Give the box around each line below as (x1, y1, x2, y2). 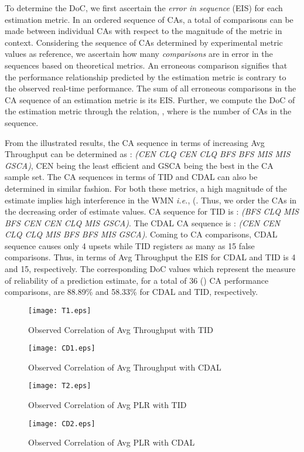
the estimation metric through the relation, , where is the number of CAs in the (5, 105, 292, 117)
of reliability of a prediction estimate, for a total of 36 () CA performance (5, 274, 269, 286)
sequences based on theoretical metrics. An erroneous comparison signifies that (5, 59, 288, 71)
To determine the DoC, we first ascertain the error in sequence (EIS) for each (5, 2, 283, 13)
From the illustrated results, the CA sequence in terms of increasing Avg (5, 136, 265, 148)
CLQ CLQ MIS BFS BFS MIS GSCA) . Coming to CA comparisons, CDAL (5, 228, 278, 240)
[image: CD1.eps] (28, 344, 95, 353)
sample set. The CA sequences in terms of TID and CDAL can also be (5, 171, 258, 183)
